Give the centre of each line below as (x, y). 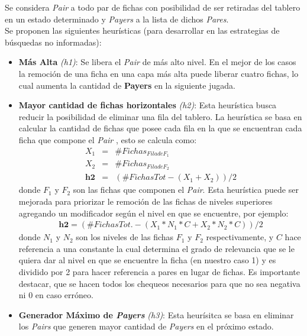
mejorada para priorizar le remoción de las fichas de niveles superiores (146, 201)
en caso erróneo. (64, 295)
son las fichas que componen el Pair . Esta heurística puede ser (186, 190)
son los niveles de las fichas (125, 237)
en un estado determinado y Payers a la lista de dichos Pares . (117, 19)
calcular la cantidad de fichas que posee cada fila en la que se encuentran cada (160, 128)
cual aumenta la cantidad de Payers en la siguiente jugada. (127, 85)
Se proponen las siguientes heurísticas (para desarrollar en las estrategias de (142, 30)
